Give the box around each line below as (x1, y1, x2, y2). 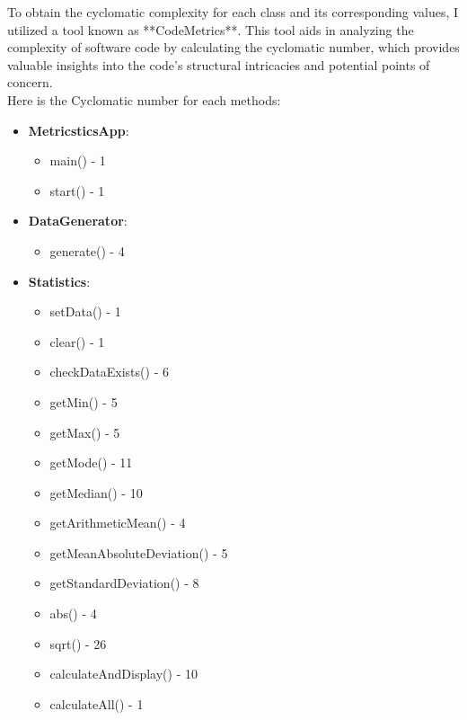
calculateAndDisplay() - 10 (49, 664, 198, 683)
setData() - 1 (49, 302, 121, 321)
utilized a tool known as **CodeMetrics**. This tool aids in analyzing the (7, 20, 414, 39)
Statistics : (28, 271, 91, 290)
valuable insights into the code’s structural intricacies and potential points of (7, 55, 430, 74)
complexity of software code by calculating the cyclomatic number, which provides (7, 38, 460, 57)
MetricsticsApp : (28, 120, 129, 139)
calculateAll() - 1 (49, 694, 144, 713)
